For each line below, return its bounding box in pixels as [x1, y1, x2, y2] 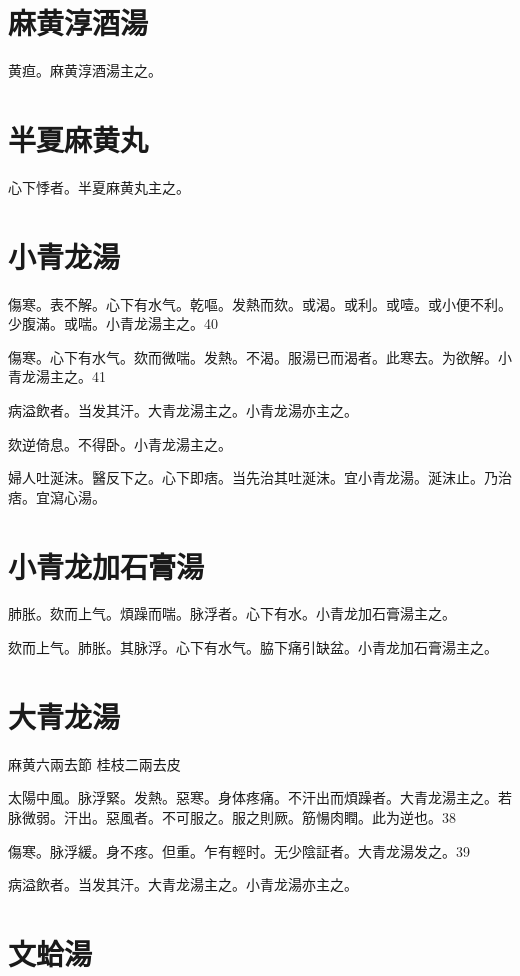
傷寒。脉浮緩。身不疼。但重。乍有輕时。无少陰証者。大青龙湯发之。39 [8, 840, 470, 861]
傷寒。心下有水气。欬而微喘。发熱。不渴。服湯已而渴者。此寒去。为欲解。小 [8, 346, 512, 367]
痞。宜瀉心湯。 [8, 486, 106, 507]
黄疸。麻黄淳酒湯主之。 [8, 60, 162, 81]
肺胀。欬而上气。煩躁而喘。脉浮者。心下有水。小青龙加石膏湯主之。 [8, 603, 456, 624]
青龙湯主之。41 [8, 366, 106, 387]
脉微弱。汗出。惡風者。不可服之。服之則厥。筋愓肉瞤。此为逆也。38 [8, 806, 456, 827]
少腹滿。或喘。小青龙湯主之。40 [8, 313, 218, 334]
